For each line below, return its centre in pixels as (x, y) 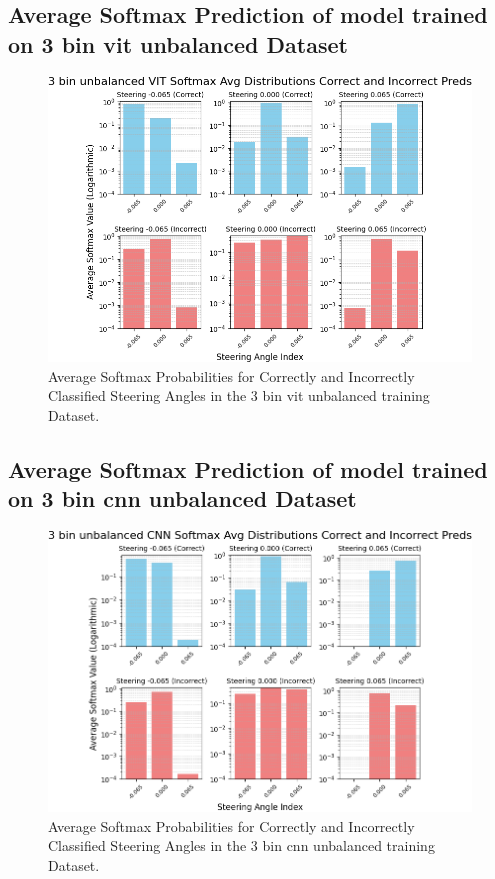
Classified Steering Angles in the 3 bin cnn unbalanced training (241, 845)
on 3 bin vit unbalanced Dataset (178, 43)
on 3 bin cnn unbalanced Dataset (182, 498)
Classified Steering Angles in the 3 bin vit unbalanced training (239, 395)
